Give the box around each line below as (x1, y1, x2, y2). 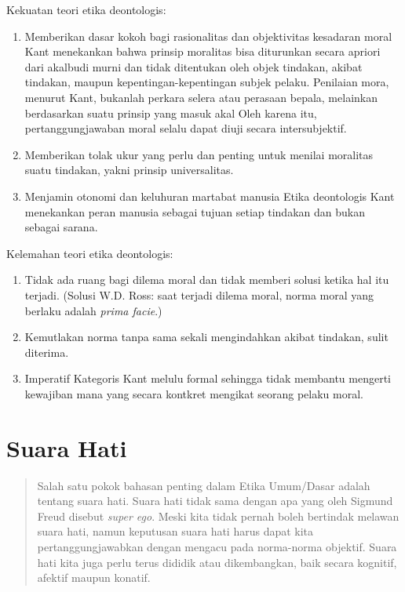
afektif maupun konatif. (37, 569, 151, 586)
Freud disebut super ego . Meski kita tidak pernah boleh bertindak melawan (37, 507, 400, 524)
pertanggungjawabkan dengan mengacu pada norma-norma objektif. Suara (37, 538, 397, 554)
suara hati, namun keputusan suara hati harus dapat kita (37, 523, 314, 539)
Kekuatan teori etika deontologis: (6, 2, 166, 17)
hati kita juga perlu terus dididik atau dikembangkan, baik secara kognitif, (37, 554, 397, 570)
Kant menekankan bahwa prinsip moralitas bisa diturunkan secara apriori (24, 43, 381, 60)
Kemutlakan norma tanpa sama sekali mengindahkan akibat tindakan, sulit (24, 329, 389, 345)
